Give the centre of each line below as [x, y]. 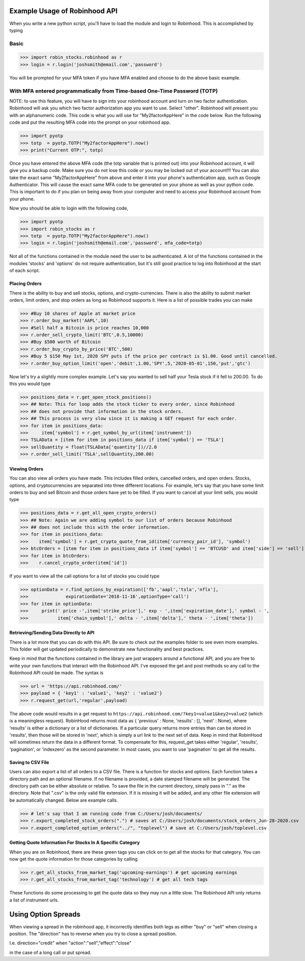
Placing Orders [25, 284]
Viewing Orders [26, 469]
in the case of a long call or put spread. [50, 952]
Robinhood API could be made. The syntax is [56, 673]
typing [16, 30]
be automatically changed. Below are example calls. [64, 800]
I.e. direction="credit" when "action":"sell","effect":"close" [70, 943]
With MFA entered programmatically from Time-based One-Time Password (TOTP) [114, 91]
